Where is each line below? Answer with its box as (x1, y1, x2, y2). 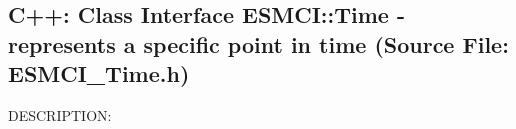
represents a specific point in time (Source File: (8, 28, 509, 59)
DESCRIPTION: (8, 104, 112, 125)
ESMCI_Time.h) (8, 58, 190, 89)
